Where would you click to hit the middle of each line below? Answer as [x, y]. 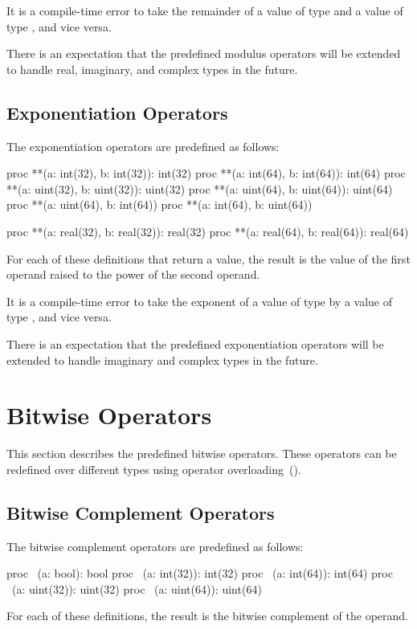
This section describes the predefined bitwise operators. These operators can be [202, 453]
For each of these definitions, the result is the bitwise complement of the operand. [208, 616]
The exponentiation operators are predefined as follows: [143, 146]
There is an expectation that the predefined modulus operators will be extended [204, 53]
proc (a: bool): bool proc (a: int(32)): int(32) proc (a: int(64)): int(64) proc [200, 573]
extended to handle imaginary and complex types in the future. [162, 359]
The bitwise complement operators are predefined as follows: [155, 546]
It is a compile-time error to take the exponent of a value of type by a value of [200, 301]
